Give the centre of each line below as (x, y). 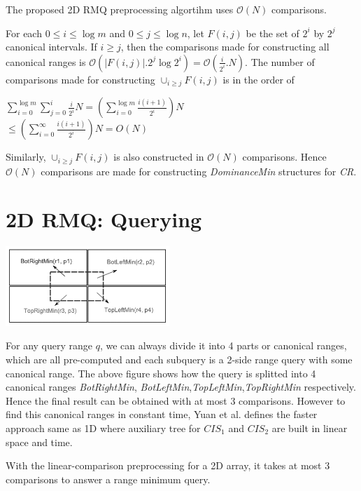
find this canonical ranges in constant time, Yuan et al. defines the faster (162, 414)
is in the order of (259, 79)
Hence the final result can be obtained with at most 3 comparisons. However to (176, 400)
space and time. (39, 442)
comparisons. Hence (284, 157)
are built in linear (310, 428)
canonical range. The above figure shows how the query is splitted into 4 (161, 373)
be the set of (272, 33)
